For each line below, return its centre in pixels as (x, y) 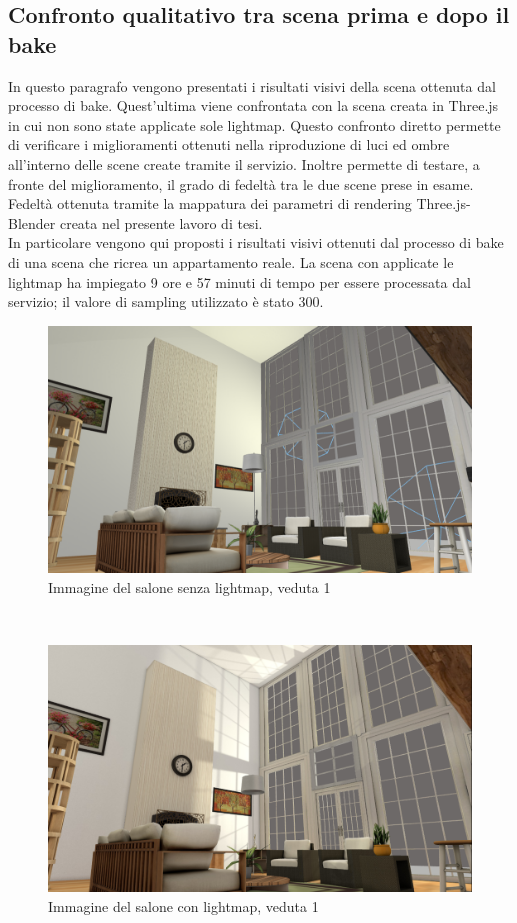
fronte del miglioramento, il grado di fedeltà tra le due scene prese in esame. (241, 183)
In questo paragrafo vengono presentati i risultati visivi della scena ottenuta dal (252, 85)
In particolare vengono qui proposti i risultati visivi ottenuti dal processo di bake (256, 242)
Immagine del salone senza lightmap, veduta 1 (189, 586)
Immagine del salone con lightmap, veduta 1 (183, 905)
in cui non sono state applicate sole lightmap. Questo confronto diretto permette (254, 124)
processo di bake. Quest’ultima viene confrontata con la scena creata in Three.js (253, 105)
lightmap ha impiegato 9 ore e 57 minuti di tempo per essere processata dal (239, 281)
